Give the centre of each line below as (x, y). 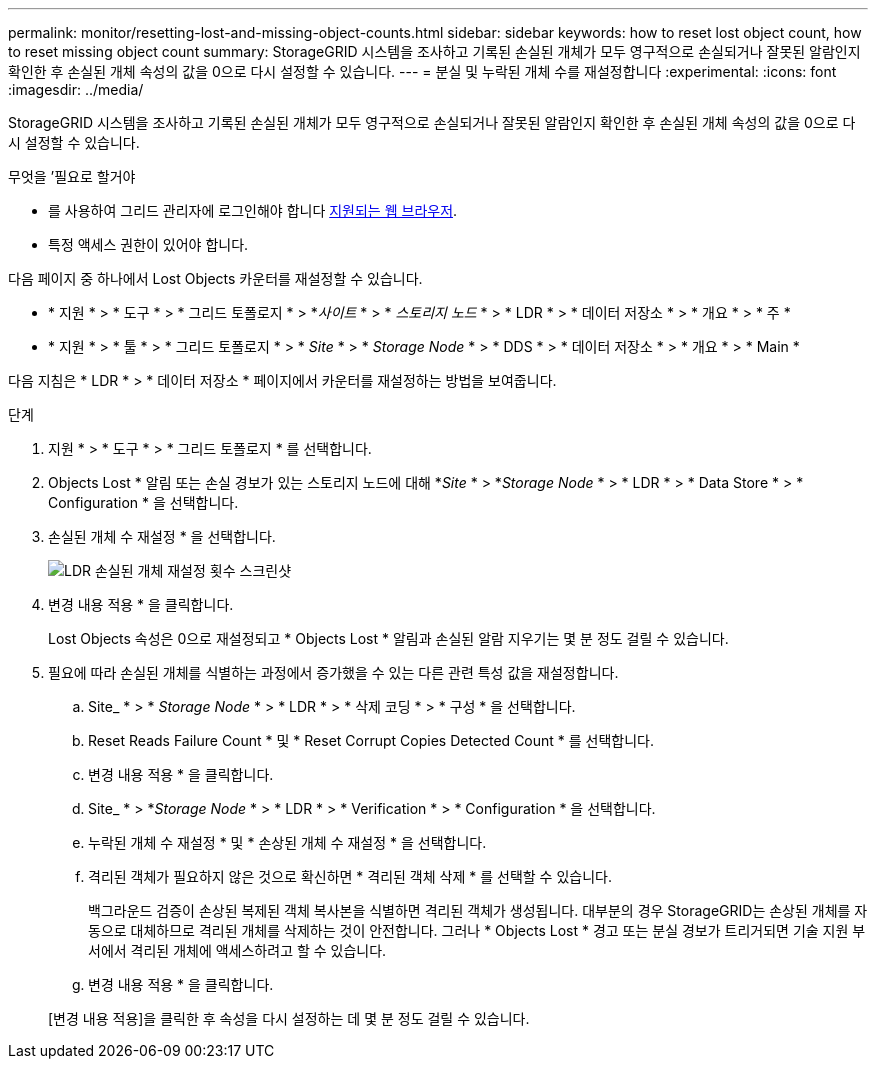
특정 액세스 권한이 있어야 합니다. (148, 244)
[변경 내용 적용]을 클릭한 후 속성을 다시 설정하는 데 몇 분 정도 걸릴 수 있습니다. (289, 1018)
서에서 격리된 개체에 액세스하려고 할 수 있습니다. (237, 950)
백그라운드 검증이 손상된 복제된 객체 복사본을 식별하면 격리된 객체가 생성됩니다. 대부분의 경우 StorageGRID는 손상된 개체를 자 (478, 910)
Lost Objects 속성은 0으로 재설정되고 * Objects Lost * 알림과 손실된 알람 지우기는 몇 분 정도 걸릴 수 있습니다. (388, 638)
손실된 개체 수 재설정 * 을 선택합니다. (162, 536)
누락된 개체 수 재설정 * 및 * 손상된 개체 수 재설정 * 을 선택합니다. (287, 842)
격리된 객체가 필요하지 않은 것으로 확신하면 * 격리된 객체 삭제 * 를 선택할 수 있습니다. (350, 876)
